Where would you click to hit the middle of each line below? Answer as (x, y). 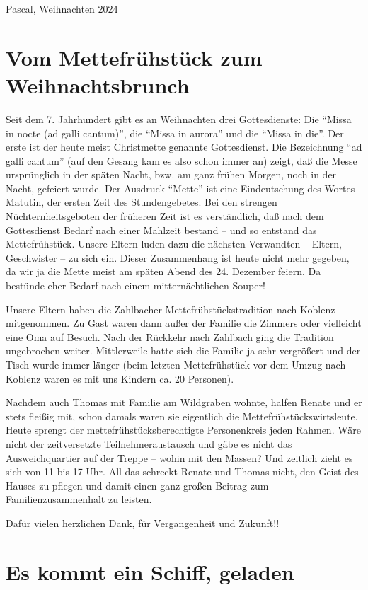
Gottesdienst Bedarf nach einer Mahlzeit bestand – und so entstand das (161, 230)
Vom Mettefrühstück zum (134, 57)
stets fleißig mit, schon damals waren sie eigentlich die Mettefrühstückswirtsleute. (182, 416)
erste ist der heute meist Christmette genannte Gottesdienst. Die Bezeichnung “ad (184, 147)
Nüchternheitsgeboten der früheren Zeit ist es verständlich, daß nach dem (165, 216)
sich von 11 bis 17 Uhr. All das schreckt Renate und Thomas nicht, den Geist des (182, 472)
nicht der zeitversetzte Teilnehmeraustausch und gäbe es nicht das (149, 443)
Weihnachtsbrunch (98, 85)
